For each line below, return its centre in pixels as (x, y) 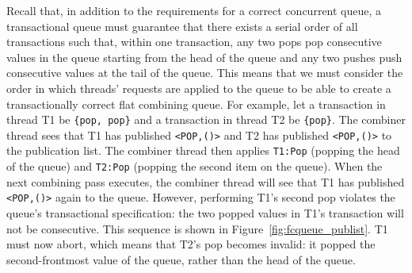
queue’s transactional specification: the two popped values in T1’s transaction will (205, 213)
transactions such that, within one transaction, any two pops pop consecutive (194, 42)
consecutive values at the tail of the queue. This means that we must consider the (205, 73)
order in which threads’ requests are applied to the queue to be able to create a (199, 88)
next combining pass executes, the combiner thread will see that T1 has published (206, 181)
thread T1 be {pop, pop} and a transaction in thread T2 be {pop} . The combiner (206, 119)
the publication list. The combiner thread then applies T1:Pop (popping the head (203, 150)
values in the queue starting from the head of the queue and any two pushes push (204, 57)
